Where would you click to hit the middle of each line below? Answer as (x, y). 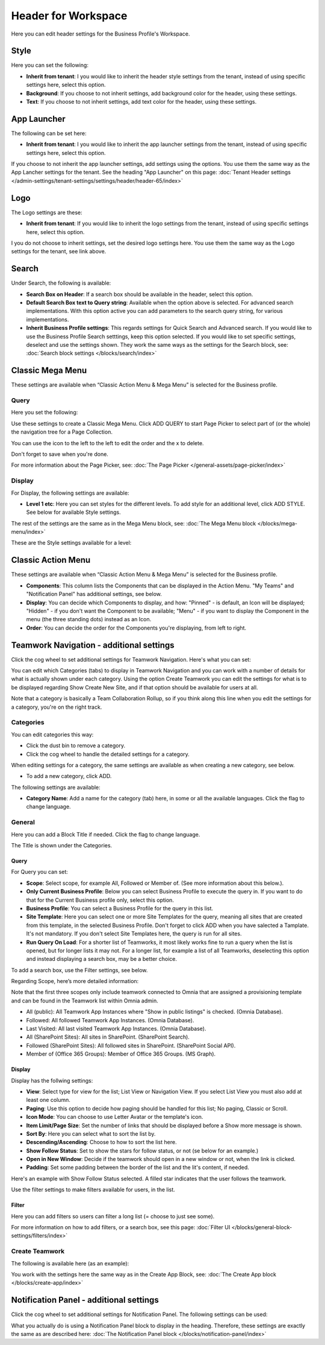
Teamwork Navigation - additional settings (93, 645)
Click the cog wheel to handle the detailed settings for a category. (108, 754)
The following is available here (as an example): (70, 1263)
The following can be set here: (49, 133)
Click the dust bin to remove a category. (76, 745)
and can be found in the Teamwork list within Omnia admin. (85, 1001)
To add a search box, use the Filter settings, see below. (79, 970)
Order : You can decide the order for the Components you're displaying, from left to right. (136, 628)
